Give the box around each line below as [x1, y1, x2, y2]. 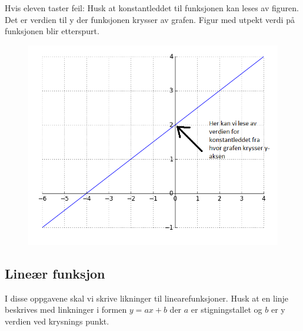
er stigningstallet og [191, 303, 262, 316]
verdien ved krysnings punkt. [5, 315, 109, 327]
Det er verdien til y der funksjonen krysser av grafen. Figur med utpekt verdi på [5, 13, 295, 25]
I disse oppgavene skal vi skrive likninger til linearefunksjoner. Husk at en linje [5, 292, 289, 304]
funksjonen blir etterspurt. [5, 25, 99, 37]
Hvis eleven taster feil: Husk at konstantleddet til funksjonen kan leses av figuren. [5, 2, 299, 14]
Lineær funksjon [5, 264, 105, 282]
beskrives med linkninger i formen [5, 303, 127, 316]
